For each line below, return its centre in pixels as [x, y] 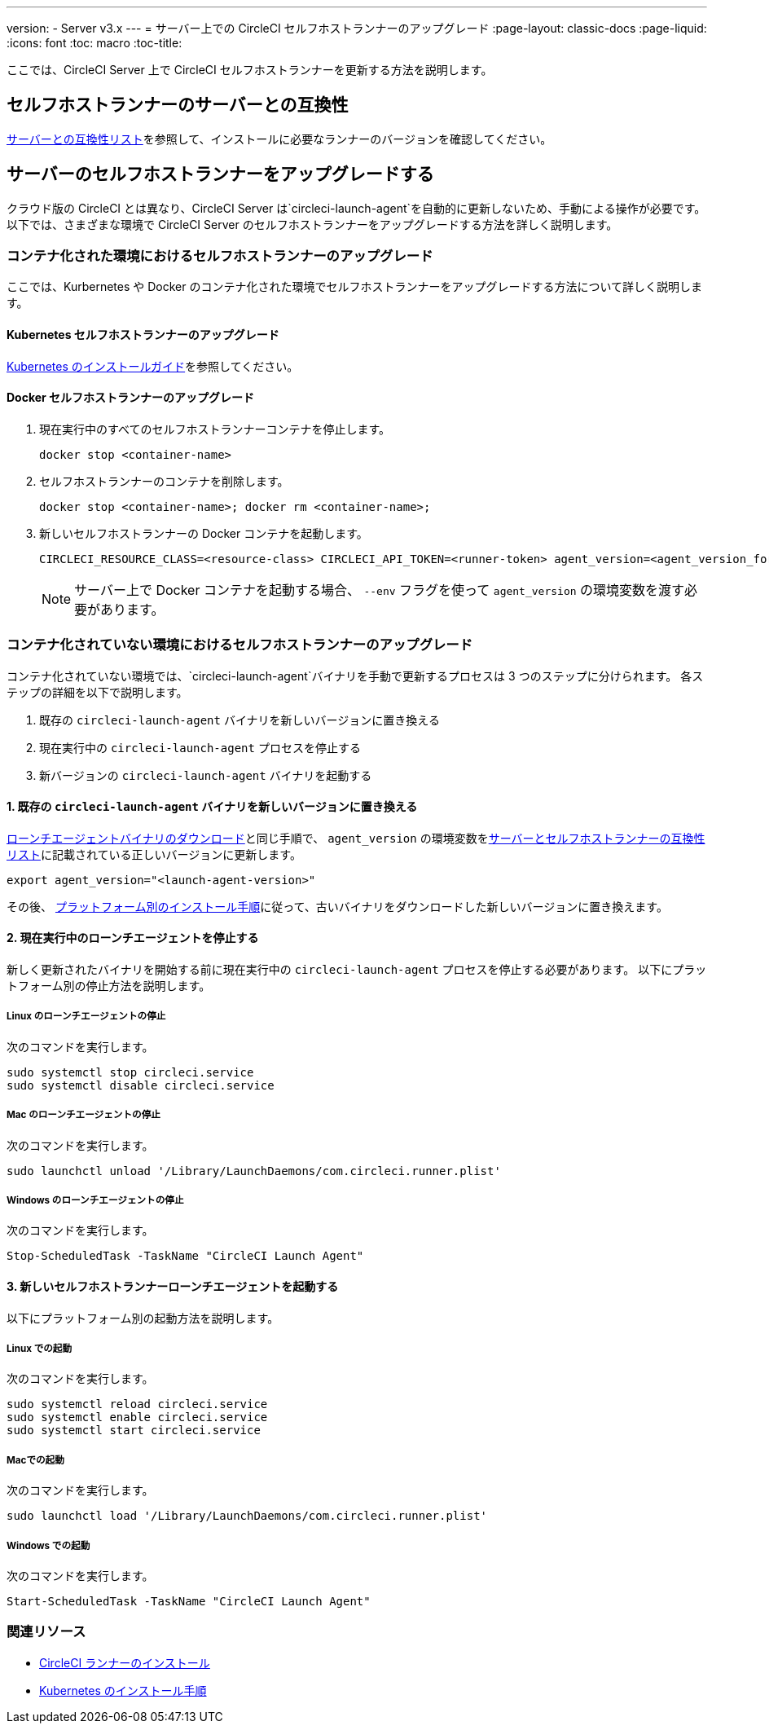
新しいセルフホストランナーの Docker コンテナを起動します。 [204, 533]
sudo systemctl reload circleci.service [137, 1404]
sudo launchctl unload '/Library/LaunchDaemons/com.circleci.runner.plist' [254, 1171]
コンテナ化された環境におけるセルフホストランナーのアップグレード [220, 256]
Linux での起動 [40, 1349]
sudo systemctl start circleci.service [134, 1431]
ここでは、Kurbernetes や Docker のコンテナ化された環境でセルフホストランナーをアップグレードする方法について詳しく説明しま [355, 287]
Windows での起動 [48, 1545]
